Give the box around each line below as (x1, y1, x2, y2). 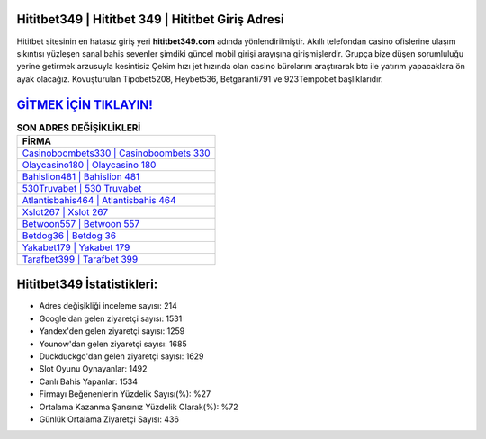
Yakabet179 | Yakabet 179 (22, 241, 130, 254)
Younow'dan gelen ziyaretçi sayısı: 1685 (39, 338, 188, 349)
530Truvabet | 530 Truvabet (22, 182, 142, 194)
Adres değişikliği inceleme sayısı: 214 (39, 300, 177, 311)
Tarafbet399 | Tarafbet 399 (22, 253, 139, 265)
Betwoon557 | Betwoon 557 (22, 217, 140, 229)
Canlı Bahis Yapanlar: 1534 (39, 376, 139, 387)
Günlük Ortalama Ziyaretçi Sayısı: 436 (39, 414, 180, 425)
